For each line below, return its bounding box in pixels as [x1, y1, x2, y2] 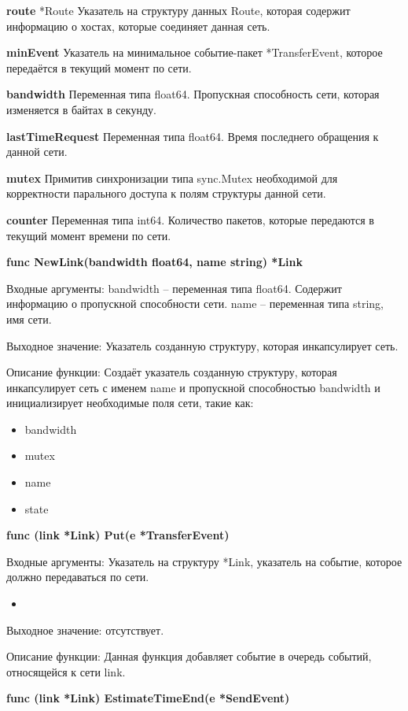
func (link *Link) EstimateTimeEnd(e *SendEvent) [6, 690, 290, 706]
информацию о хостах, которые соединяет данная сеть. [6, 17, 270, 34]
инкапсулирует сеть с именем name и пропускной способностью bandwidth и [6, 379, 380, 395]
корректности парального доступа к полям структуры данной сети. [6, 185, 326, 202]
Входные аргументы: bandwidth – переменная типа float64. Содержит [6, 280, 342, 296]
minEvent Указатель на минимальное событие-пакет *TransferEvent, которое [6, 44, 383, 61]
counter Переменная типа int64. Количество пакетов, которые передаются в [6, 211, 374, 228]
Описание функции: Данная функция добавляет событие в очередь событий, [6, 648, 372, 665]
